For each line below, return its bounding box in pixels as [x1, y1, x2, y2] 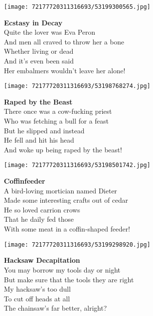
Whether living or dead [4, 46, 74, 56]
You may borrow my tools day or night [4, 264, 120, 274]
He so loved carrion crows [4, 204, 80, 214]
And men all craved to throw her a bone [4, 36, 124, 46]
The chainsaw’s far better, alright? [4, 303, 107, 313]
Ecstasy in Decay [4, 17, 62, 27]
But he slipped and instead [4, 125, 85, 135]
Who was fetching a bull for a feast [4, 116, 109, 126]
